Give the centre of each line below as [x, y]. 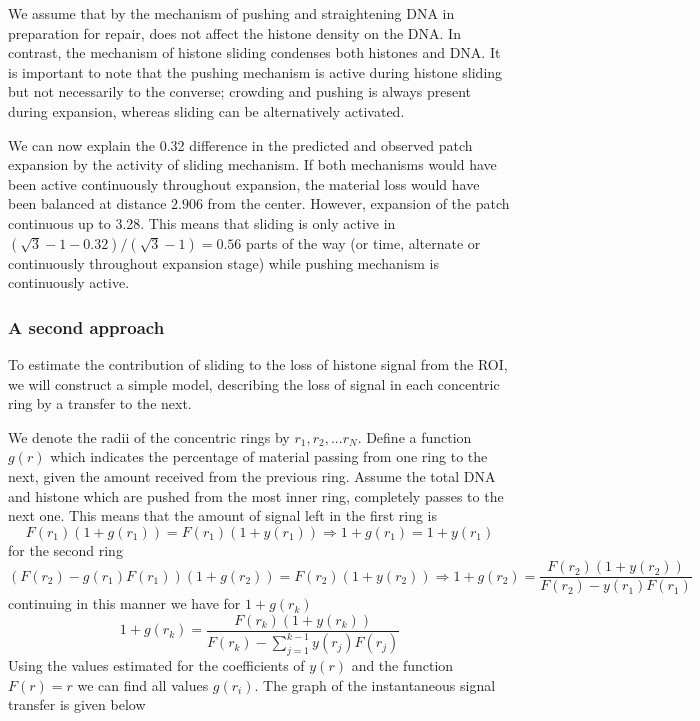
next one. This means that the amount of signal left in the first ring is [223, 515]
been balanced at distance [87, 203]
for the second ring [65, 549]
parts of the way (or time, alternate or [363, 242]
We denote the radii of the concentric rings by [149, 436]
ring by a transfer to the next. [100, 403]
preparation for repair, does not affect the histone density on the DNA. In [234, 32]
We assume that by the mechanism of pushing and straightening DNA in [231, 13]
